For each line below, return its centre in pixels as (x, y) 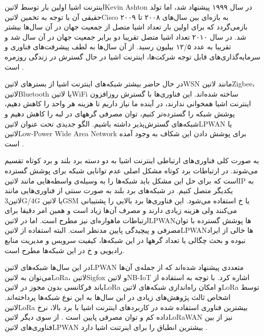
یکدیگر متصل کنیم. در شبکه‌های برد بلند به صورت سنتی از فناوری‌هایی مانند (119, 190)
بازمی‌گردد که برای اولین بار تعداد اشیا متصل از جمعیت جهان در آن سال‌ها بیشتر (126, 27)
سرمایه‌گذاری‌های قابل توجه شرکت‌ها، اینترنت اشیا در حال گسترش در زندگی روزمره (133, 56)
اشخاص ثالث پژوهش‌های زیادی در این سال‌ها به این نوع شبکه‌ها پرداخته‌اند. (118, 297)
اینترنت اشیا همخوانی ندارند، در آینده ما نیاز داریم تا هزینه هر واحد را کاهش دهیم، (128, 103)
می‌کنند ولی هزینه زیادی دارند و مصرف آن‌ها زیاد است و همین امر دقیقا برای (121, 210)
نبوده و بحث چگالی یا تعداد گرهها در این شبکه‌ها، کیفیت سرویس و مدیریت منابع (125, 240)
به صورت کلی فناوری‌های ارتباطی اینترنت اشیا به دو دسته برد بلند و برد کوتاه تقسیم (132, 160)
